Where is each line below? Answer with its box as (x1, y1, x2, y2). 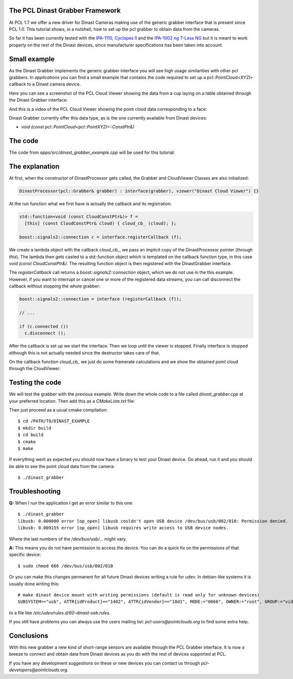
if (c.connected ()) (19, 324, 68, 329)
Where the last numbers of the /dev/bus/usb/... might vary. (9, 536, 127, 542)
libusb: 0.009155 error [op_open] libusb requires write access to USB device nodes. (18, 525, 229, 531)
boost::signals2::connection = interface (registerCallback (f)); (19, 296, 182, 302)
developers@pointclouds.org (9, 667, 67, 673)
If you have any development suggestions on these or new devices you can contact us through (9, 660, 200, 666)
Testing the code (9, 378, 62, 387)
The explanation (9, 163, 60, 171)
